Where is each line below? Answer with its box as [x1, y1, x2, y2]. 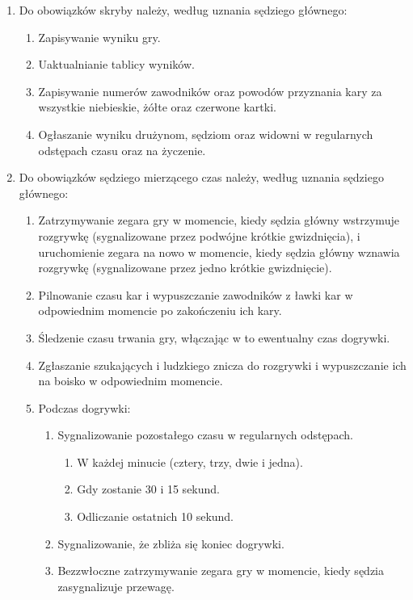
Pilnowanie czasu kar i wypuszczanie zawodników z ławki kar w [38, 286, 353, 303]
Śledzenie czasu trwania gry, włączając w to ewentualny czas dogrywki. [38, 329, 390, 346]
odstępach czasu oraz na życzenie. [38, 141, 206, 158]
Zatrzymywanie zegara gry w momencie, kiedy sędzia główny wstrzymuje [38, 212, 399, 229]
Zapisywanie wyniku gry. [38, 28, 161, 45]
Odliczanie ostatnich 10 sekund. [77, 508, 234, 525]
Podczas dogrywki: [38, 399, 131, 416]
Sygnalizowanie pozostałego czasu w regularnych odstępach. [57, 426, 353, 443]
